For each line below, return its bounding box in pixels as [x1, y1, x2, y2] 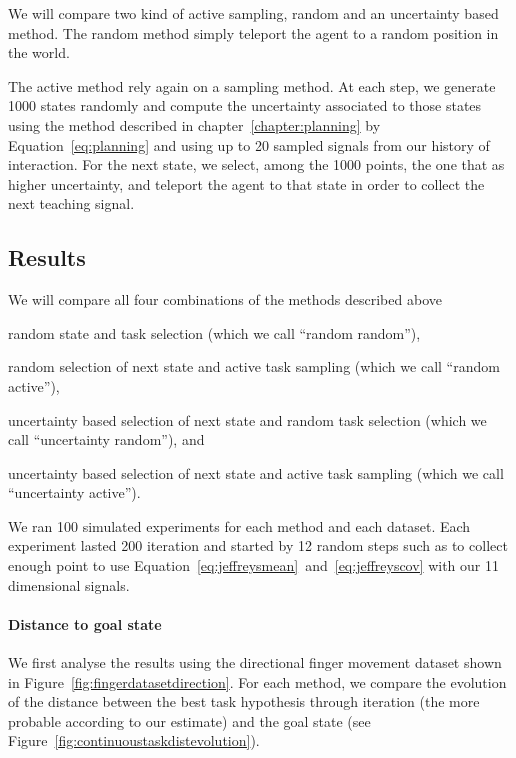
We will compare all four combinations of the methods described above [8, 289, 442, 310]
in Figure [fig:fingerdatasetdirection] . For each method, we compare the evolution [8, 671, 507, 692]
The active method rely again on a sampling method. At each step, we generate [8, 75, 496, 96]
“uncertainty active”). [8, 482, 141, 503]
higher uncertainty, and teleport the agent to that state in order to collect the [8, 173, 485, 194]
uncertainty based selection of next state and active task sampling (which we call [8, 462, 504, 483]
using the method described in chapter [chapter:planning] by [8, 114, 381, 135]
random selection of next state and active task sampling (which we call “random [8, 356, 500, 377]
